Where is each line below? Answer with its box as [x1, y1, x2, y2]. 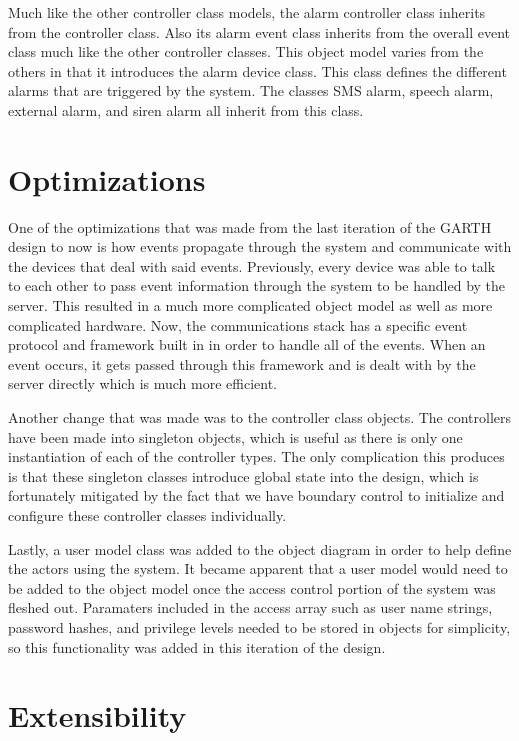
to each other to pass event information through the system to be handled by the [8, 275, 506, 296]
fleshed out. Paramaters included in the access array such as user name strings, [8, 597, 493, 618]
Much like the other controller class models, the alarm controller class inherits [8, 2, 486, 22]
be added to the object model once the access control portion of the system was [8, 577, 496, 598]
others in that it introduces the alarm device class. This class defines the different [8, 60, 507, 81]
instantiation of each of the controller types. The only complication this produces [8, 446, 505, 467]
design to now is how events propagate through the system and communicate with [8, 236, 512, 257]
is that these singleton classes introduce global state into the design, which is [8, 465, 479, 486]
